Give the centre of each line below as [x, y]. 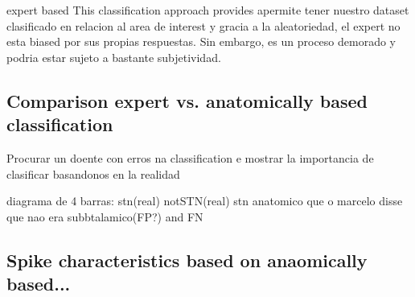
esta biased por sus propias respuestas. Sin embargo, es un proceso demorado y [201, 41]
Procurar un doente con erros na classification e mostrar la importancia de [190, 157]
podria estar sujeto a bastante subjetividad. [114, 57]
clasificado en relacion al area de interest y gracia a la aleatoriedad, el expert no [203, 25]
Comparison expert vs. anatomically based [187, 100]
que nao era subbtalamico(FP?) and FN [105, 216]
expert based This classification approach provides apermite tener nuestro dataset [208, 10]
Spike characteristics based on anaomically [187, 260]
